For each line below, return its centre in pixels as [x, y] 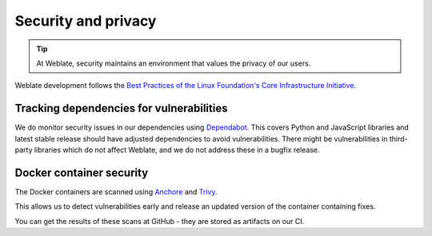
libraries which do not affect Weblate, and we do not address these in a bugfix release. [177, 150]
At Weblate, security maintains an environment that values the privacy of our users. [174, 63]
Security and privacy [86, 21]
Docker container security [82, 172]
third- [398, 138]
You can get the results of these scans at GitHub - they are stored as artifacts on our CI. [160, 221]
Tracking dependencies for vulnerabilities [121, 108]
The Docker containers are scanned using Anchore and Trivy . [116, 191]
